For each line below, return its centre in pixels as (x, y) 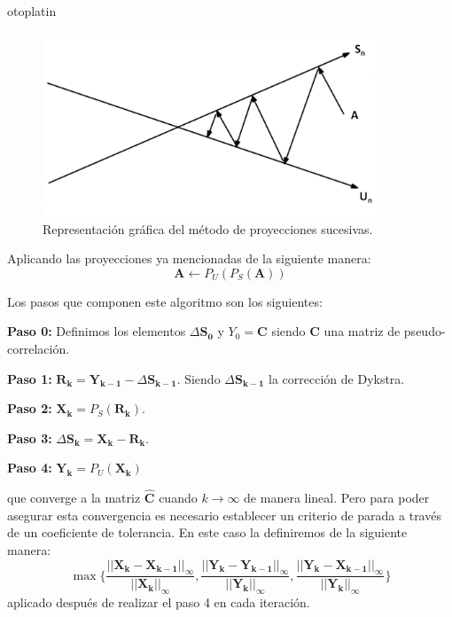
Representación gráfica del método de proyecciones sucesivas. (208, 228)
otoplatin (32, 11)
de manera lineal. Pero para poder (337, 498)
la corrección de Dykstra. (337, 378)
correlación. (39, 348)
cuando (178, 498)
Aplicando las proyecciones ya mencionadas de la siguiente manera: (189, 258)
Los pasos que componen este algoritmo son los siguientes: (165, 301)
